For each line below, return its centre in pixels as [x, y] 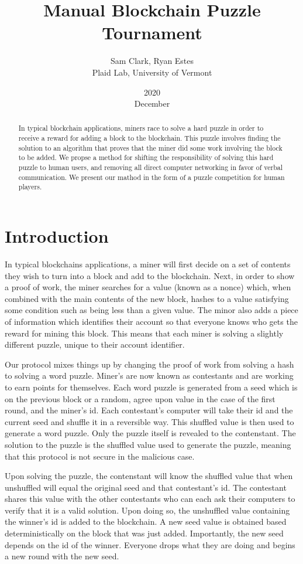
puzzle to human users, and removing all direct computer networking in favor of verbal [151, 167]
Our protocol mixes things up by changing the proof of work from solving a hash [149, 364]
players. [30, 187]
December [152, 103]
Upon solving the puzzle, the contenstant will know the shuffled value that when [149, 476]
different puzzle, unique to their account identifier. [95, 344]
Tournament [152, 33]
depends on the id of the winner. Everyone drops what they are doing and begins [150, 544]
